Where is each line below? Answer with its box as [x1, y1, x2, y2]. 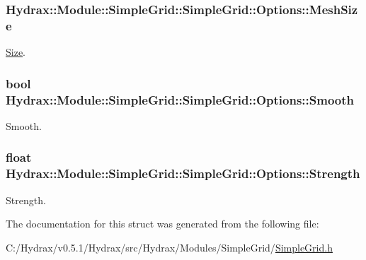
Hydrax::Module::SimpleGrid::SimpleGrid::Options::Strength [6, 165, 360, 182]
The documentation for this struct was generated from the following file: [6, 216, 319, 231]
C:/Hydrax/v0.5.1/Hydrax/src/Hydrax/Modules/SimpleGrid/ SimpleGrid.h [6, 240, 333, 254]
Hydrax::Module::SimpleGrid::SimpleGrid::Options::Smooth [6, 90, 355, 108]
